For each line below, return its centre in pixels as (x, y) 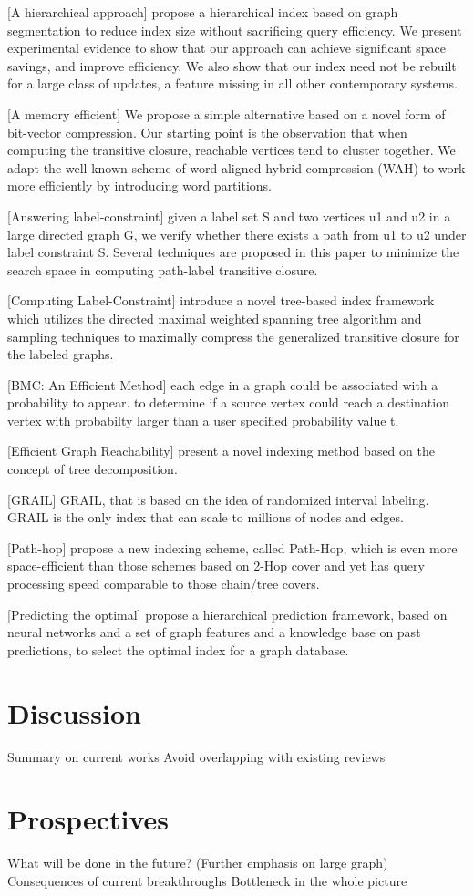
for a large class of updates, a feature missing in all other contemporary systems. (232, 83)
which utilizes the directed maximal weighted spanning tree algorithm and (215, 318)
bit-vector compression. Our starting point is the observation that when (207, 132)
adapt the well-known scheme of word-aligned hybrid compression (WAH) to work (237, 167)
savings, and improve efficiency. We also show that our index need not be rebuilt (232, 65)
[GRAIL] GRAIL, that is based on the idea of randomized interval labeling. (218, 499)
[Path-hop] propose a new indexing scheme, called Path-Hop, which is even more (232, 547)
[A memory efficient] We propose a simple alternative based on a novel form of (227, 113)
